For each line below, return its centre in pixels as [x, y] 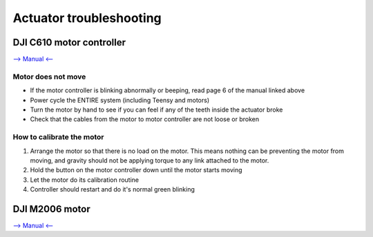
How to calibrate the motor [58, 137]
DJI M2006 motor [51, 209]
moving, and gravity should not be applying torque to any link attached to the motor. [150, 160]
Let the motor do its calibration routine [85, 180]
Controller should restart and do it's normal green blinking [112, 189]
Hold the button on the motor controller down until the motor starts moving [136, 170]
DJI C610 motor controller [69, 42]
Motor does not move [49, 76]
